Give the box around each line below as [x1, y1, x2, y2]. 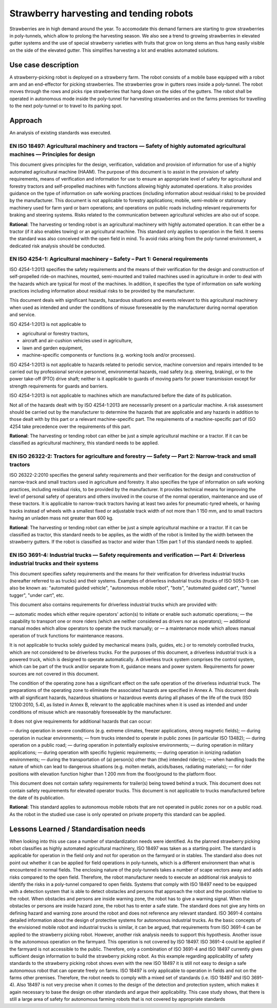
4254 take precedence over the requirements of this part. [9, 423, 131, 430]
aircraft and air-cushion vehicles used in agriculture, [22, 338, 133, 344]
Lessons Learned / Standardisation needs [9, 824, 146, 833]
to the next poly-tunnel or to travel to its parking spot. [9, 103, 123, 109]
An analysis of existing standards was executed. [9, 130, 111, 136]
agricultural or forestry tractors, [22, 330, 89, 336]
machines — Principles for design [9, 151, 95, 158]
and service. [9, 312, 36, 318]
